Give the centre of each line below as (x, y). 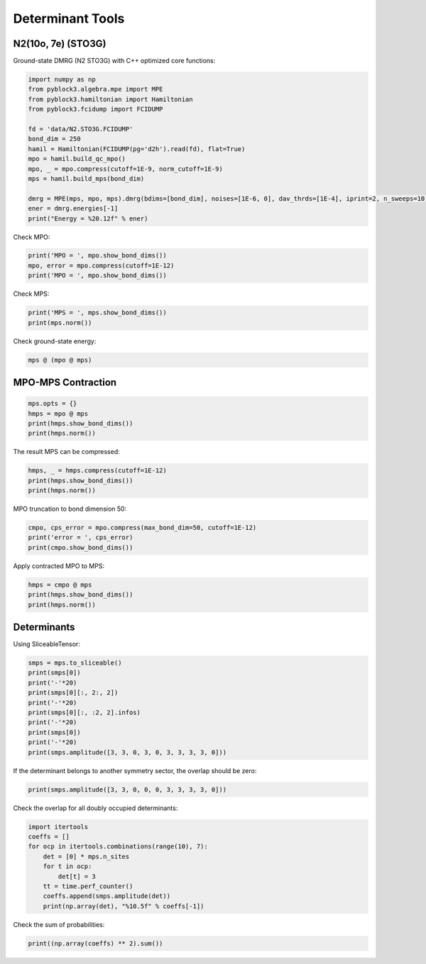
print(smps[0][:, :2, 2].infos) (84, 713)
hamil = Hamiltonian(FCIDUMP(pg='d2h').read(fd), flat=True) (137, 149)
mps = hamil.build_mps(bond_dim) (86, 178)
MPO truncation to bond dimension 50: (70, 509)
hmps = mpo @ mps (58, 414)
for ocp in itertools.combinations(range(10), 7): (118, 847)
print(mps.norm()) (60, 322)
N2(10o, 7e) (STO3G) (60, 44)
